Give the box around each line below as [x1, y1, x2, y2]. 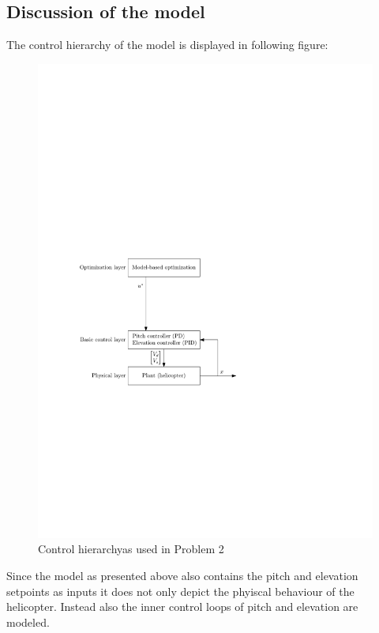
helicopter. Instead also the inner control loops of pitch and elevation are [6, 598, 358, 615]
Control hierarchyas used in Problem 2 [38, 541, 224, 557]
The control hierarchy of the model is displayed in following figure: [6, 36, 328, 53]
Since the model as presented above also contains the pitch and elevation [6, 567, 358, 583]
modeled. [6, 613, 50, 630]
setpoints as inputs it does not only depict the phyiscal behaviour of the [6, 582, 355, 599]
